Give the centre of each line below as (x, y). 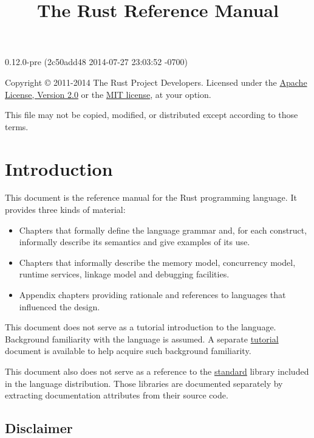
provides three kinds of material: (65, 210)
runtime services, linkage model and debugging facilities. (124, 274)
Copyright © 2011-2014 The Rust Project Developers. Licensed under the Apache (156, 82)
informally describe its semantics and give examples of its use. (135, 242)
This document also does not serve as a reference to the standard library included (157, 371)
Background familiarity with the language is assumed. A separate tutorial (142, 339)
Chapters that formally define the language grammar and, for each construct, (163, 230)
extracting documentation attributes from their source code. (117, 395)
